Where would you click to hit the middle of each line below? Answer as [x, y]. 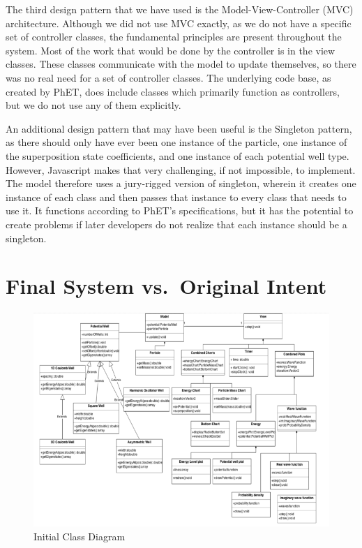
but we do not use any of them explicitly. [93, 105]
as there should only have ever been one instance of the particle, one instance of [176, 142]
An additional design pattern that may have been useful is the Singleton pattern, [179, 128]
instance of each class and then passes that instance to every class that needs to [176, 197]
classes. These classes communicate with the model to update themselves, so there [181, 64]
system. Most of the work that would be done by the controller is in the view [171, 50]
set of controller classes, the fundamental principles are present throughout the [174, 37]
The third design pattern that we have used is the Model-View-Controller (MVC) [180, 9]
